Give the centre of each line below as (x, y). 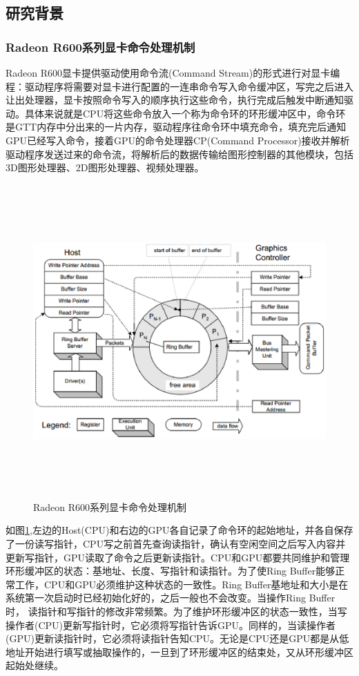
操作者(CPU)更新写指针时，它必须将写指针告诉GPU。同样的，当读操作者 (171, 625)
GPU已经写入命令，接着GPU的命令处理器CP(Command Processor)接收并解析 (178, 140)
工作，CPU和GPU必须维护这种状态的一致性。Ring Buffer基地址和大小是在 (182, 584)
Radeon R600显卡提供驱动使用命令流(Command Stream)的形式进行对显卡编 (173, 73)
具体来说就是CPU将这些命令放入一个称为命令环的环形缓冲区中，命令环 (185, 113)
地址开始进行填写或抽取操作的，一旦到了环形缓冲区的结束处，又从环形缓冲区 (179, 651)
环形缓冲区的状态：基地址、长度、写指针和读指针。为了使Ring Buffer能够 (171, 571)
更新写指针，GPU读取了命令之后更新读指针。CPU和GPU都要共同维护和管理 (178, 557)
